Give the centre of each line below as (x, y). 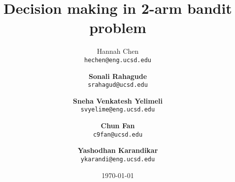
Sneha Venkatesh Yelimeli (118, 100)
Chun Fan (118, 126)
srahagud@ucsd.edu (118, 85)
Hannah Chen (118, 51)
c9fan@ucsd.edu (118, 134)
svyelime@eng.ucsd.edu (118, 110)
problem (118, 27)
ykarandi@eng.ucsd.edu (118, 159)
